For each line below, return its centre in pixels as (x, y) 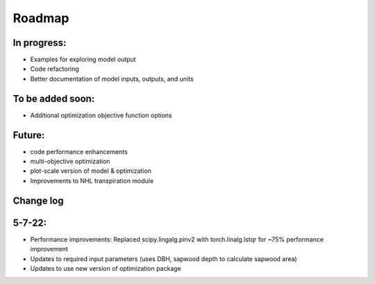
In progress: (40, 43)
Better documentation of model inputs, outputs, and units (112, 78)
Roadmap (41, 18)
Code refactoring (55, 69)
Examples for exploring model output (83, 60)
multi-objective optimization (70, 161)
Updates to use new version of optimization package (106, 268)
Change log (38, 200)
